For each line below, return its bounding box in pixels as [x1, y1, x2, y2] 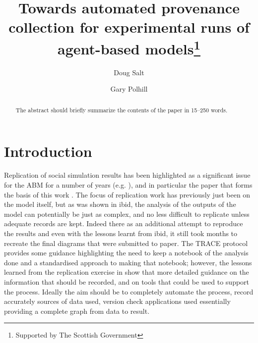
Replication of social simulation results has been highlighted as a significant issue [4, 170, 251, 180]
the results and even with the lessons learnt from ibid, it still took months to [4, 228, 238, 238]
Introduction [4, 141, 92, 161]
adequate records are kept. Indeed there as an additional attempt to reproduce [4, 218, 243, 229]
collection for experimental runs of [8, 17, 250, 37]
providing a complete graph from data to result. [4, 305, 150, 316]
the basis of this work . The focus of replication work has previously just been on [4, 189, 251, 199]
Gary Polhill [110, 84, 148, 94]
